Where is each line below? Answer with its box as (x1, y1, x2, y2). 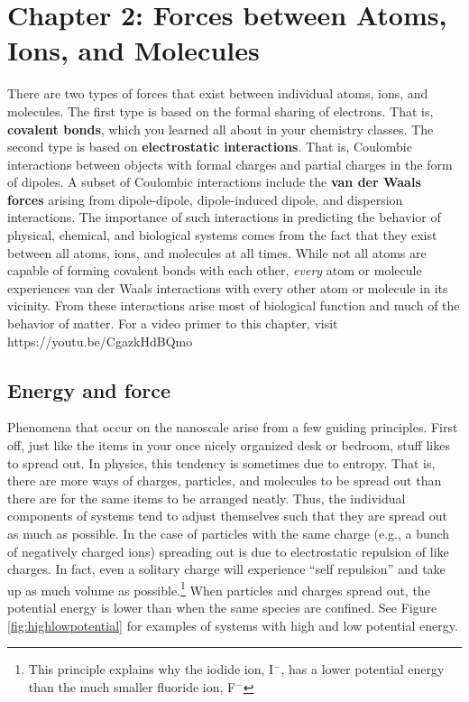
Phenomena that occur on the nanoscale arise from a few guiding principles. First (7, 418, 458, 437)
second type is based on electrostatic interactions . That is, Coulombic (7, 137, 412, 156)
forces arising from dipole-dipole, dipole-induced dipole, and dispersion (7, 189, 403, 208)
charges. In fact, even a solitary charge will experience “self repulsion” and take (7, 559, 446, 578)
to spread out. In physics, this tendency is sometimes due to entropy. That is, (7, 453, 436, 472)
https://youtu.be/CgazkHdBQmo (7, 331, 193, 350)
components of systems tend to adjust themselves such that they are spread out (7, 506, 447, 525)
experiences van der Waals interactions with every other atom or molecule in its (7, 278, 448, 297)
